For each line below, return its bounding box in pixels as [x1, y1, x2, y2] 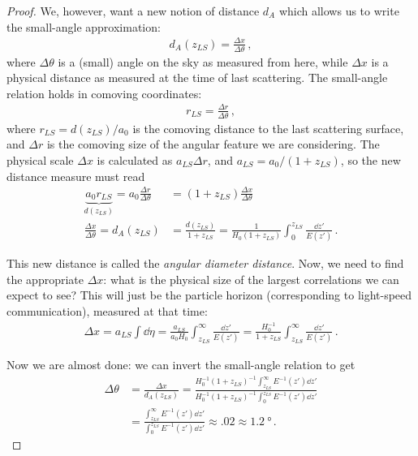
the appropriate [6, 270, 84, 287]
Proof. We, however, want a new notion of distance [6, 2, 260, 19]
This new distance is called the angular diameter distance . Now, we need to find [6, 255, 404, 272]
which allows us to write [278, 2, 399, 19]
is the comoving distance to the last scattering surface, [132, 119, 404, 136]
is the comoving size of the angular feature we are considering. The [46, 136, 380, 153]
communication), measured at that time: [6, 302, 208, 319]
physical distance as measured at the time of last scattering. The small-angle [6, 69, 388, 86]
